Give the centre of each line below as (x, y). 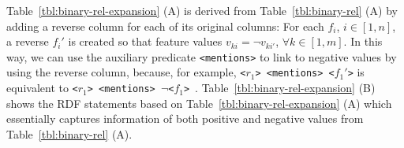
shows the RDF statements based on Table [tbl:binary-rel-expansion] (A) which (199, 103)
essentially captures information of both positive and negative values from (185, 118)
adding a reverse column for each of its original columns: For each (165, 26)
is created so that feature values (145, 41)
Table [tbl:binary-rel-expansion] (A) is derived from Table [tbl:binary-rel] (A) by (202, 10)
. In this (363, 41)
